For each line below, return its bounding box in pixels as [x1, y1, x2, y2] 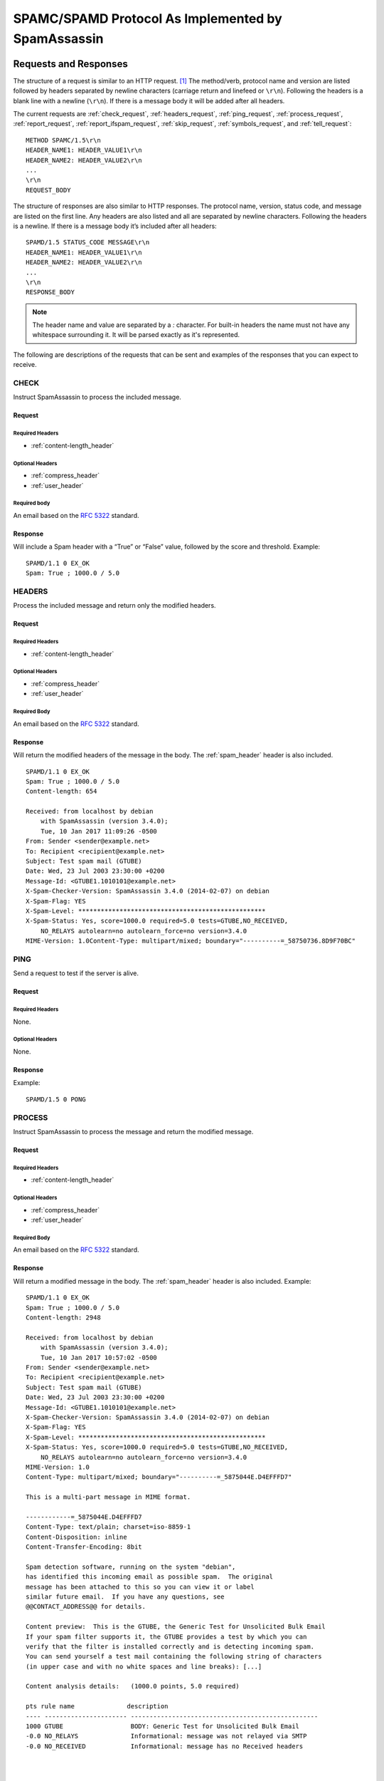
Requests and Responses [13, 58, 128, 70]
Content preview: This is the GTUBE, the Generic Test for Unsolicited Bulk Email [26, 1623, 326, 1631]
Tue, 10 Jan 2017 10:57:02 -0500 [40, 1354, 158, 1361]
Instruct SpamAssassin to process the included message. [13, 393, 181, 402]
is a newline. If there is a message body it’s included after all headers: [13, 222, 217, 230]
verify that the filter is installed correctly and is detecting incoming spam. [26, 1642, 315, 1651]
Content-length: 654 [26, 787, 97, 796]
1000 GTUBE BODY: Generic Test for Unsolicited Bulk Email [26, 1723, 300, 1730]
